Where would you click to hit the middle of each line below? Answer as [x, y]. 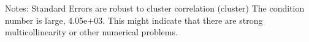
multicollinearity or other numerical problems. [91, 32]
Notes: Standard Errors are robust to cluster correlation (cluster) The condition [155, 8]
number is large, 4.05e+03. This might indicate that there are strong [134, 20]
